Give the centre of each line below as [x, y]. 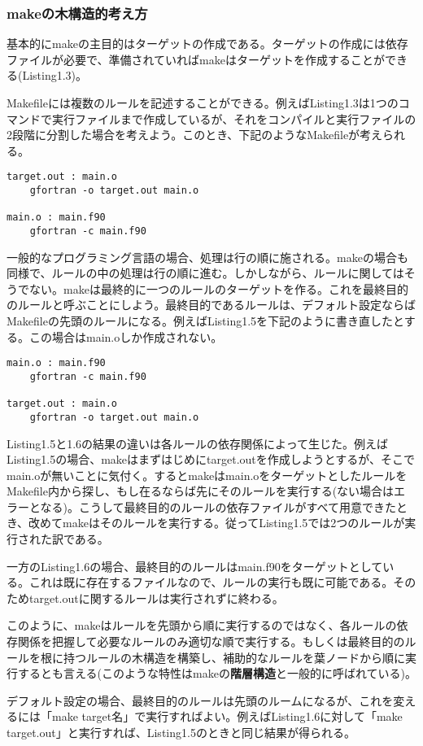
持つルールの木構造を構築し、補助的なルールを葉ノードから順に [234, 657]
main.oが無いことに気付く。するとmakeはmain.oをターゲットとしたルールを [207, 475]
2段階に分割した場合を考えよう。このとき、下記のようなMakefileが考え [195, 135]
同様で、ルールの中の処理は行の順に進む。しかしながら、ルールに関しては [205, 273]
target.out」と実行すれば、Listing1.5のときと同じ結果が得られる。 [181, 732]
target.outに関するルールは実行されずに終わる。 [156, 598]
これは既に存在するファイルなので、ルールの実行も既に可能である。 [211, 582]
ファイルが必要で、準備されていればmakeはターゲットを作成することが [196, 59]
